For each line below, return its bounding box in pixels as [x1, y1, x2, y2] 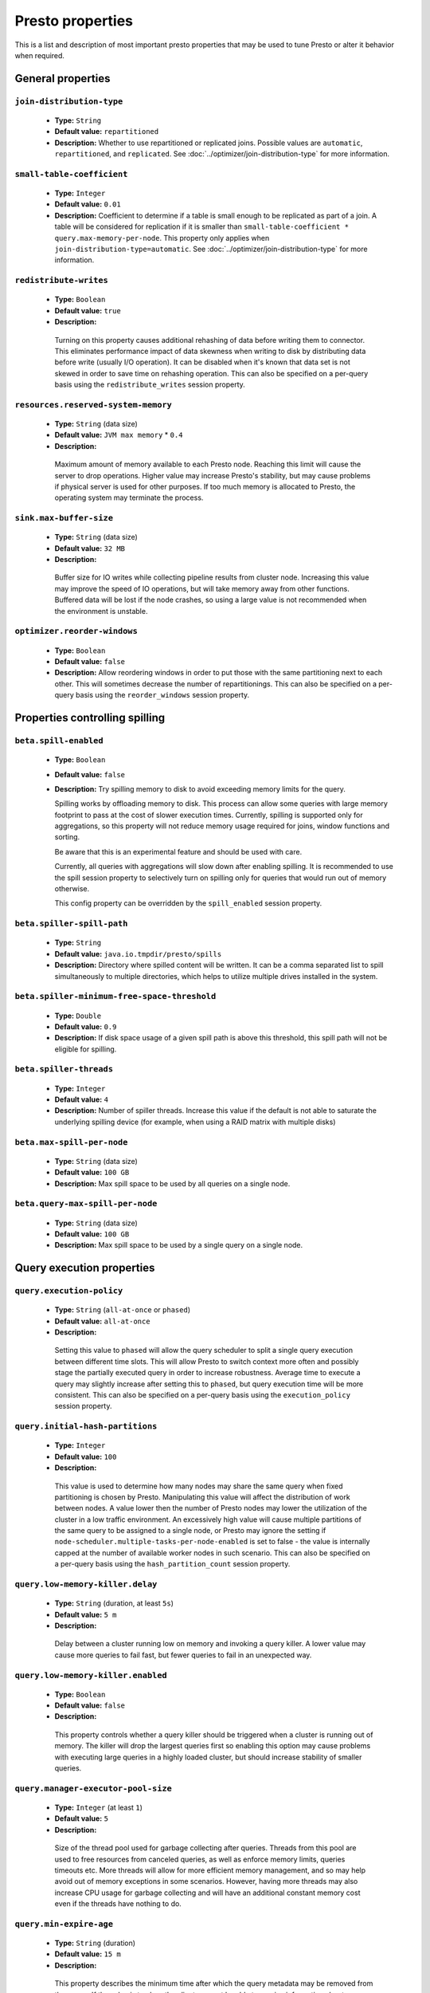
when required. [14, 50, 65, 60]
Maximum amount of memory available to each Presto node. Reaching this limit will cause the [54, 459, 362, 470]
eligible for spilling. [54, 1044, 117, 1054]
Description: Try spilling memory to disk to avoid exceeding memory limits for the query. [54, 784, 346, 793]
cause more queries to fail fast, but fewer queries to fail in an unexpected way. [54, 1650, 312, 1660]
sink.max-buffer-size [14, 513, 113, 524]
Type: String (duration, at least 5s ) [54, 1598, 174, 1608]
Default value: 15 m [54, 1949, 121, 1959]
